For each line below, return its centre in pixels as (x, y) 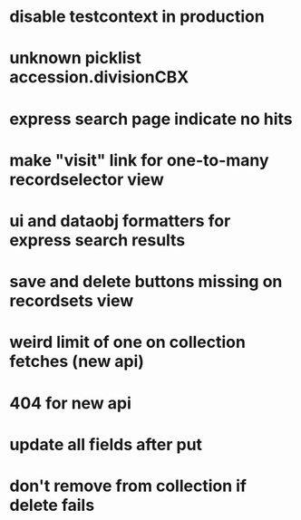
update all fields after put (106, 444)
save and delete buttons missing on (146, 282)
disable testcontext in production (137, 17)
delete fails (52, 505)
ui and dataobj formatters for (120, 221)
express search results (97, 240)
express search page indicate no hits (151, 119)
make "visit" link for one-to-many (139, 160)
